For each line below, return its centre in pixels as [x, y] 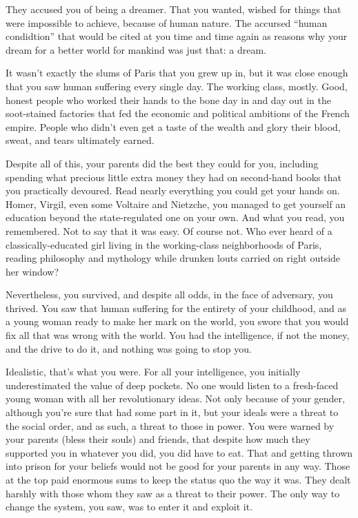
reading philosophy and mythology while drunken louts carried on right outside [173, 258]
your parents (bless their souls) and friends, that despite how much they [158, 439]
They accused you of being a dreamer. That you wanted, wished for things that [173, 9]
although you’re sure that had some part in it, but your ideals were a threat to [172, 412]
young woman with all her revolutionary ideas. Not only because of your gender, [175, 398]
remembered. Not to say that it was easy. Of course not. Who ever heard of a [169, 230]
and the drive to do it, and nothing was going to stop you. [129, 348]
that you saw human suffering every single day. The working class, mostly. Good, [177, 86]
